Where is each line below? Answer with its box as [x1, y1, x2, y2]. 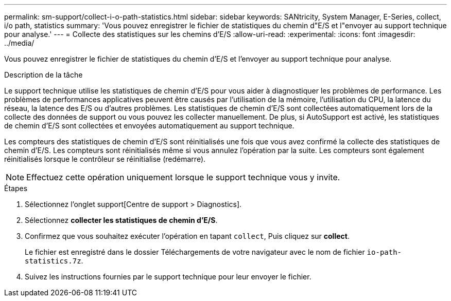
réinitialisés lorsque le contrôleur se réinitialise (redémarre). [4, 155, 206, 163]
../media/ [4, 39, 34, 47]
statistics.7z [25, 257, 81, 265]
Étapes [4, 184, 28, 193]
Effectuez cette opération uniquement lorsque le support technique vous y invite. [26, 172, 340, 182]
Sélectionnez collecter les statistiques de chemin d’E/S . [25, 216, 218, 224]
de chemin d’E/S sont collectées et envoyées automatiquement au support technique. [4, 121, 294, 130]
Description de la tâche [4, 70, 83, 79]
